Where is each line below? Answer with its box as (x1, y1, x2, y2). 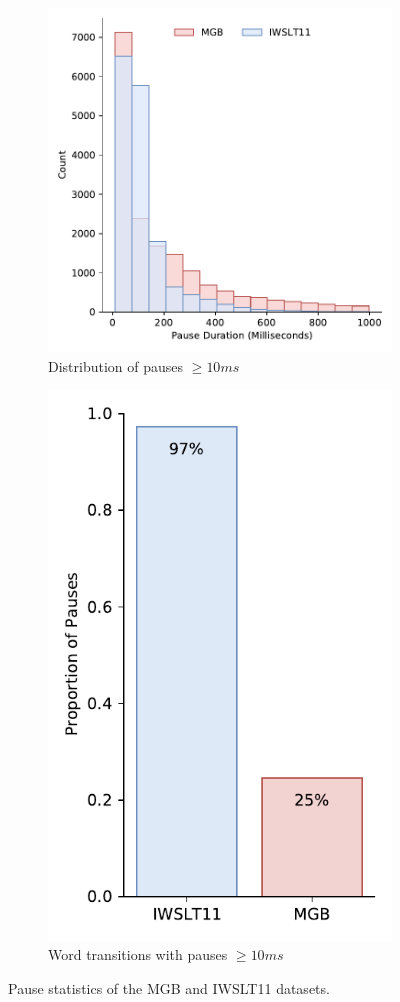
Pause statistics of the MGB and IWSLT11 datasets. (8, 977, 330, 998)
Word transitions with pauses (48, 944, 228, 965)
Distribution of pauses (48, 355, 184, 376)
